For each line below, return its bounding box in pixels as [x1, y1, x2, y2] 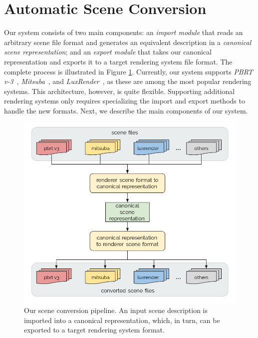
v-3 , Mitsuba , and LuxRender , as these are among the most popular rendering [4, 76, 252, 86]
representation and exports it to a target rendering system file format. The [4, 56, 233, 66]
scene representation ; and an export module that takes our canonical [4, 46, 212, 57]
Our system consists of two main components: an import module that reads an [4, 27, 243, 37]
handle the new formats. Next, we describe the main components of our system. [4, 105, 248, 115]
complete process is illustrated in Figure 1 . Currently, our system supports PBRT [4, 66, 253, 76]
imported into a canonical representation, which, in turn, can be [24, 314, 220, 325]
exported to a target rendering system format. [24, 324, 165, 335]
